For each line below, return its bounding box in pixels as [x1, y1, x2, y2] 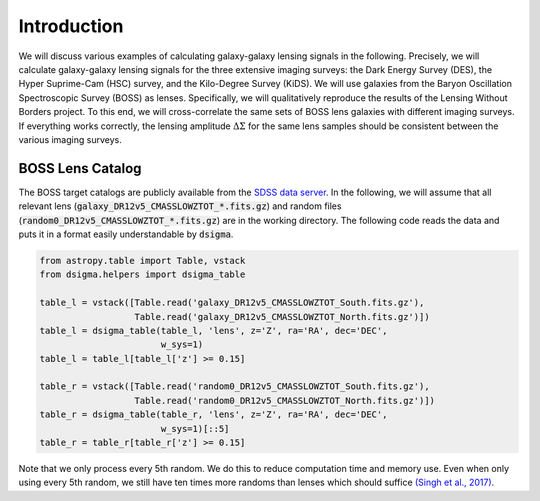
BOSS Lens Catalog [18, 160, 142, 177]
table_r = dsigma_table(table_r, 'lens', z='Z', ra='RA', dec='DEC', [39, 409, 388, 420]
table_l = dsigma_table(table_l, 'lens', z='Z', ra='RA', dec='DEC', [39, 325, 388, 336]
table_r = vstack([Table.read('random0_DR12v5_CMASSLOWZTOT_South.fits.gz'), [39, 381, 430, 392]
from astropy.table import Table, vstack [39, 255, 246, 266]
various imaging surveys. [18, 133, 122, 145]
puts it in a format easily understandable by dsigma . [18, 228, 234, 240]
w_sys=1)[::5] [160, 423, 230, 434]
